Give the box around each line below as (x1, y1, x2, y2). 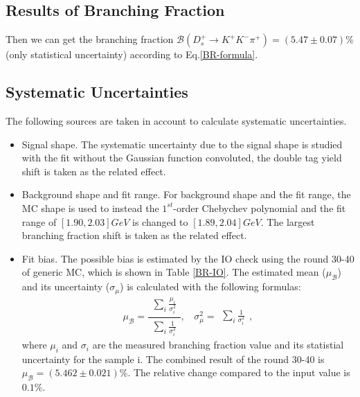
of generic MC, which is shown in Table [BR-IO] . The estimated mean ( (21, 265, 326, 279)
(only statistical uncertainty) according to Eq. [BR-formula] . (6, 47, 258, 62)
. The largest (260, 214, 315, 229)
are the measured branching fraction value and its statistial (92, 337, 344, 352)
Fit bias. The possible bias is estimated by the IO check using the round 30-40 (21, 251, 354, 265)
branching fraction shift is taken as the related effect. (21, 228, 247, 242)
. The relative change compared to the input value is (127, 365, 350, 380)
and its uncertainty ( (21, 279, 110, 294)
